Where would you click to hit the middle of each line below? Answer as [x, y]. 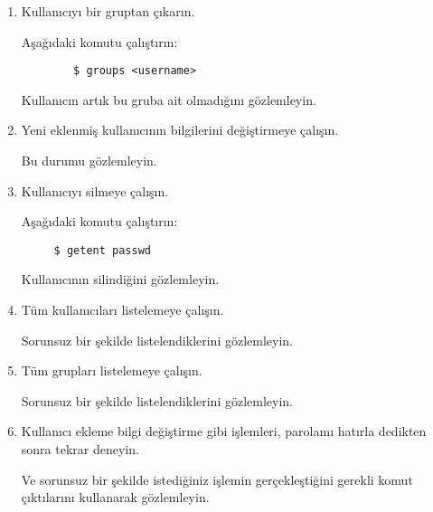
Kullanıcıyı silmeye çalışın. [95, 190]
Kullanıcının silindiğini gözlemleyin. [120, 279]
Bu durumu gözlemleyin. [89, 161]
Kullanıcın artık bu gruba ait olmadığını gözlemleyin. [169, 99]
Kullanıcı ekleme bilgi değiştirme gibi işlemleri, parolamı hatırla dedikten [224, 431]
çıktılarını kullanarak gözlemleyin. [115, 497]
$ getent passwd [102, 250]
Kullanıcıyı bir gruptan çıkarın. [108, 11]
